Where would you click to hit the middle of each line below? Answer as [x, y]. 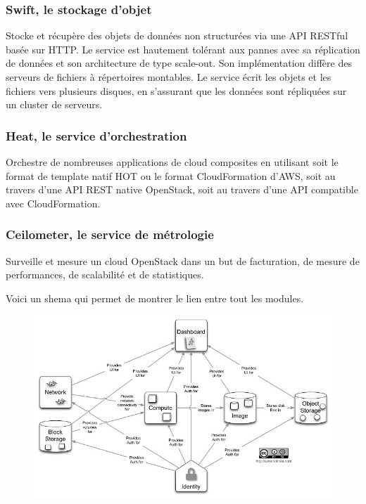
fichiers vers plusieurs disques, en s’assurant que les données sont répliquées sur [176, 90]
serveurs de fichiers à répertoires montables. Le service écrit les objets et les [169, 77]
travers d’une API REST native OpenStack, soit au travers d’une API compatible [182, 189]
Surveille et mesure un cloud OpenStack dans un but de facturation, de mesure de [183, 260]
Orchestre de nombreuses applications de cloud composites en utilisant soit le [172, 162]
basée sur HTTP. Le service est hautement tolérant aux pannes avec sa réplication [183, 49]
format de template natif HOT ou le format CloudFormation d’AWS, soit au [171, 175]
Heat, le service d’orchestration [96, 135]
